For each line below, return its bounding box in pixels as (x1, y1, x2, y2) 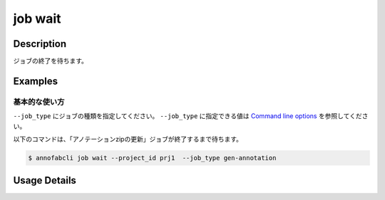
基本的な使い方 (13, 97, 65, 107)
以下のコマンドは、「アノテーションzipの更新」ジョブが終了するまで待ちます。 (13, 135, 242, 143)
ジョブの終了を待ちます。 (13, 57, 88, 65)
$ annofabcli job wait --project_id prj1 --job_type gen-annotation (28, 154, 277, 162)
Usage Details (13, 174, 76, 186)
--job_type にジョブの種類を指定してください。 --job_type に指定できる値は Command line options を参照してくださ (13, 112, 369, 120)
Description (13, 38, 67, 50)
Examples (13, 75, 58, 87)
